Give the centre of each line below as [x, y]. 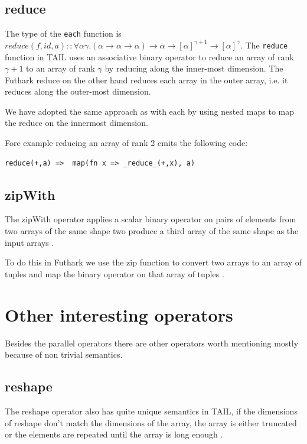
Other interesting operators [119, 314]
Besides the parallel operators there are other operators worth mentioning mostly [152, 343]
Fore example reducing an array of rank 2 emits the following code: [126, 143]
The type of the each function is [63, 33]
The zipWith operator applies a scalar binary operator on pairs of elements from [151, 219]
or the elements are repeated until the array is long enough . [114, 434]
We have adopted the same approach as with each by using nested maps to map [149, 111]
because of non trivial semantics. [64, 354]
